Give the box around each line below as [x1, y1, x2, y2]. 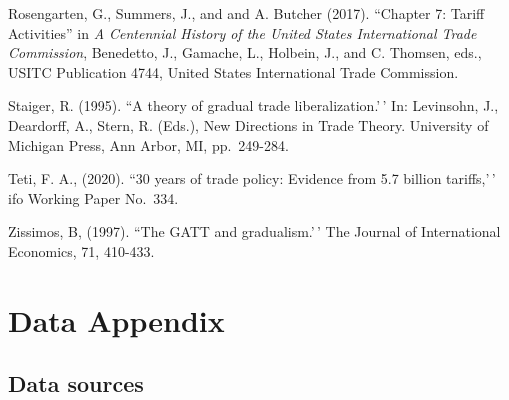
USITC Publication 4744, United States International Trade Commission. [8, 61, 459, 82]
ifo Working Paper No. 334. [8, 187, 179, 208]
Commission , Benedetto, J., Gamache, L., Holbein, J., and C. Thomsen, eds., [8, 42, 482, 63]
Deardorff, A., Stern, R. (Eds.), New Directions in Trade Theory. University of [8, 114, 489, 135]
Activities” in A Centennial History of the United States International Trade [8, 22, 477, 43]
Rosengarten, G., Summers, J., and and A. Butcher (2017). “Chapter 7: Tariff [8, 3, 485, 23]
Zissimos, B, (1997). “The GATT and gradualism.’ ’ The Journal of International [8, 221, 501, 242]
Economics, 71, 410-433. [8, 240, 155, 261]
